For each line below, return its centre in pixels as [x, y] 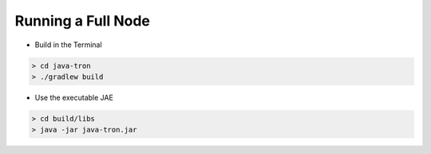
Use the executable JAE [74, 97]
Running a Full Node [83, 21]
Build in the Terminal [69, 45]
